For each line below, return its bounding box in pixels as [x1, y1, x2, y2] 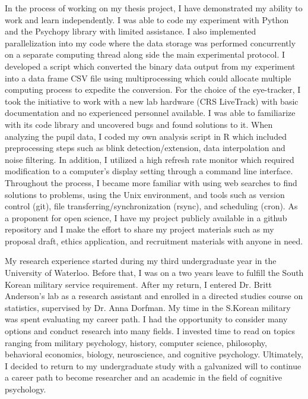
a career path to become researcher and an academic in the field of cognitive [5, 371, 282, 384]
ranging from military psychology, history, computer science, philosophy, [5, 336, 267, 348]
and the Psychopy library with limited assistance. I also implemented [5, 25, 256, 37]
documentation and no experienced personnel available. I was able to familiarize [5, 106, 296, 119]
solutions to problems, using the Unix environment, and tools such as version [5, 188, 285, 200]
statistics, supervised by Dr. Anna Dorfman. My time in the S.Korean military [5, 301, 291, 313]
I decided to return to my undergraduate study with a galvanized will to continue [5, 359, 301, 372]
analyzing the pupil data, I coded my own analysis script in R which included [5, 130, 287, 142]
